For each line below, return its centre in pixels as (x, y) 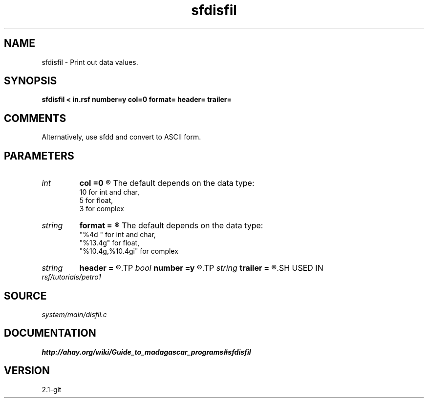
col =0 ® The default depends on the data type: (167, 183)
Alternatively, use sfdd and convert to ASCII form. (121, 137)
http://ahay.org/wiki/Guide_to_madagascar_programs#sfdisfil (146, 352)
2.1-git (52, 389)
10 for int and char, (109, 192)
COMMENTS (35, 118)
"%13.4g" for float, (109, 243)
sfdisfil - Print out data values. (90, 62)
